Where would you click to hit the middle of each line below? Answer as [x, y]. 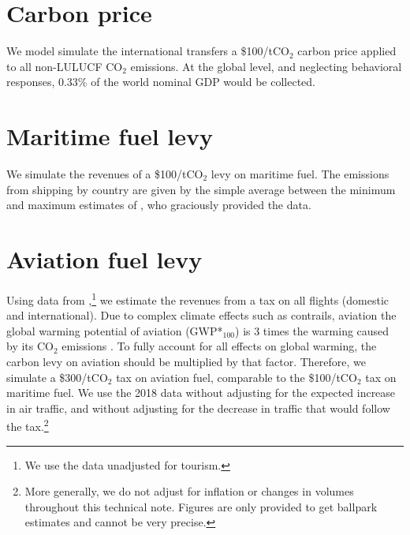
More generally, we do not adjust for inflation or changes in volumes [189, 491]
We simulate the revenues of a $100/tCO [105, 174]
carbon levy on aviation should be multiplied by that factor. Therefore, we [186, 361]
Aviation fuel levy [104, 259]
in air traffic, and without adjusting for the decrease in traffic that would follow [198, 408]
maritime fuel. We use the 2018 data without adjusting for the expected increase [201, 393]
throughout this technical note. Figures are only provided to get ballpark [201, 506]
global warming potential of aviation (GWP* [115, 330]
